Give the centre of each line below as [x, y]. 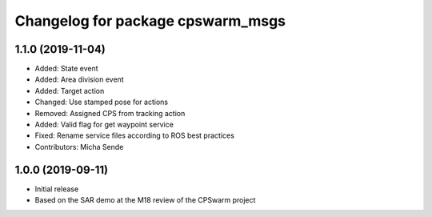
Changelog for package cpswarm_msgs [150, 21]
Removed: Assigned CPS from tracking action [110, 113]
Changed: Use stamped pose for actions [101, 102]
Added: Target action [70, 90]
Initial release [57, 189]
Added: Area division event [79, 79]
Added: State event [67, 69]
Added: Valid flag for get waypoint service [104, 125]
